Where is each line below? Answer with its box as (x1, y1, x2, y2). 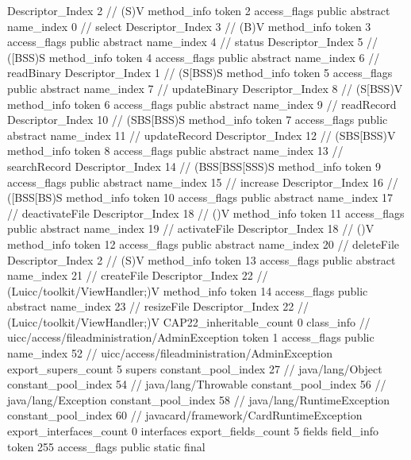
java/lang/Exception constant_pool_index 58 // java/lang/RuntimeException (7, 391, 390, 408)
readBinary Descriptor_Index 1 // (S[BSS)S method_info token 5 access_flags (7, 64, 393, 81)
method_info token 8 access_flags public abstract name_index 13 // (7, 142, 344, 159)
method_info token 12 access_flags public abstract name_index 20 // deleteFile (7, 235, 400, 252)
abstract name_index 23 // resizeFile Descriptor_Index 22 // (7, 298, 309, 315)
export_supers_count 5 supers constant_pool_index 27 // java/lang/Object (7, 360, 382, 377)
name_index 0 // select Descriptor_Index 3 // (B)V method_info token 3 (7, 17, 371, 34)
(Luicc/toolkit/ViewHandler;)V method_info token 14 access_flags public (7, 282, 368, 299)
